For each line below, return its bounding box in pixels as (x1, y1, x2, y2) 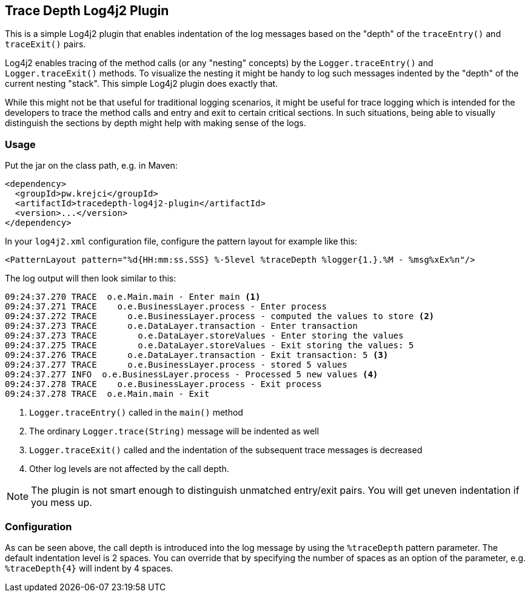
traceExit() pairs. (5, 39, 86, 50)
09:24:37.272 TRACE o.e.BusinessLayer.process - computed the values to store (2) (5, 311, 435, 322)
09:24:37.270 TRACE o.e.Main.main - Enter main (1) (5, 292, 261, 302)
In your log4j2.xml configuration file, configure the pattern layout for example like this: (5, 236, 358, 247)
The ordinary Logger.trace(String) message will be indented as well (29, 426, 319, 437)
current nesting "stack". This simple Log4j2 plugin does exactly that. (5, 78, 278, 89)
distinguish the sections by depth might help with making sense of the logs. (5, 118, 306, 129)
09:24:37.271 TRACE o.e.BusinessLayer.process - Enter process (5, 302, 327, 312)
